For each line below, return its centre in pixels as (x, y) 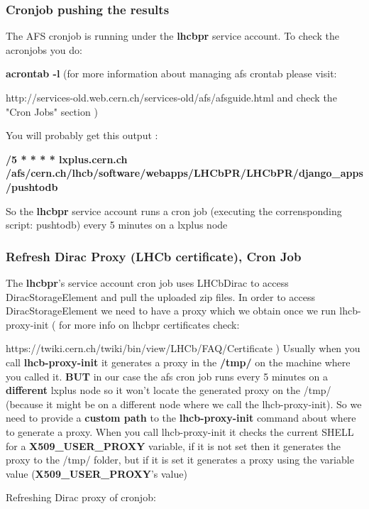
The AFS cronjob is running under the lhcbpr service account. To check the (172, 36)
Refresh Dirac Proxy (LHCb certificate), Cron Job (154, 256)
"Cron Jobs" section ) (52, 111)
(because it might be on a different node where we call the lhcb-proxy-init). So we (184, 404)
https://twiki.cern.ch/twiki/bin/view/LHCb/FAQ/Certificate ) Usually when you (183, 348)
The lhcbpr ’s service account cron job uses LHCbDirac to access (147, 282)
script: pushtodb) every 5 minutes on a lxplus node (117, 225)
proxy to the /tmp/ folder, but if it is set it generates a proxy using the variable (180, 460)
